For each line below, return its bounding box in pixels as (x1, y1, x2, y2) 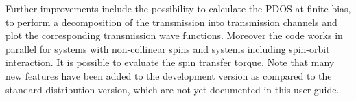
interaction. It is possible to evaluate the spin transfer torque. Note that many (5, 55, 335, 69)
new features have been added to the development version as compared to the (5, 68, 332, 82)
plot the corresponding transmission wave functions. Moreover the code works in (5, 28, 343, 43)
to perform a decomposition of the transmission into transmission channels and (5, 14, 337, 29)
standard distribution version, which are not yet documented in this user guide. (5, 82, 340, 96)
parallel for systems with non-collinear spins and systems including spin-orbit (5, 41, 330, 56)
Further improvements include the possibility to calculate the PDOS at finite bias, (5, 1, 351, 15)
